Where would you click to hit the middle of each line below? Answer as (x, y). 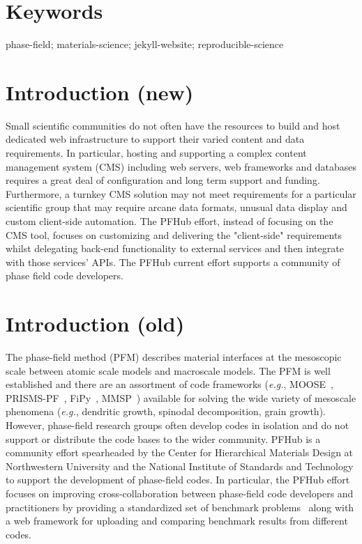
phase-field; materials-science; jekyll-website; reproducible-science (145, 44)
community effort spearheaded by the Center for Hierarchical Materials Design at (180, 452)
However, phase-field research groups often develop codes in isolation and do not (178, 425)
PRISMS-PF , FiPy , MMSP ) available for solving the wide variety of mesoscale (181, 397)
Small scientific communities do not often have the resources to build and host (173, 125)
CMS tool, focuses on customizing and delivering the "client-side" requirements (174, 234)
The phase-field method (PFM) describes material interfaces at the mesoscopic (174, 357)
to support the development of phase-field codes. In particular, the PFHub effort (178, 480)
